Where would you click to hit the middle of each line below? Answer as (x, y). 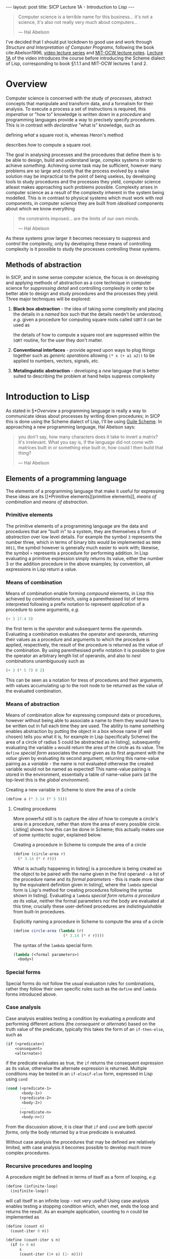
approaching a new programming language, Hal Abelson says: (71, 427)
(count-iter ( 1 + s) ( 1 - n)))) (51, 1254)
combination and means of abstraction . (47, 502)
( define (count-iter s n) (33, 1240)
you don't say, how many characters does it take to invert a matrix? (88, 437)
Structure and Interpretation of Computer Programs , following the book (80, 47)
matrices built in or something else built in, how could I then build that (91, 447)
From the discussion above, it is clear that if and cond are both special (79, 1126)
